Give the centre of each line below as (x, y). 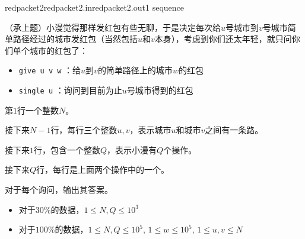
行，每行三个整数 (84, 130)
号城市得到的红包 (160, 90)
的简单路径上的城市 (135, 70)
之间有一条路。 (234, 130)
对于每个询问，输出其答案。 (59, 190)
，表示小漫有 (132, 149)
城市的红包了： (58, 50)
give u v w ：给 (50, 70)
